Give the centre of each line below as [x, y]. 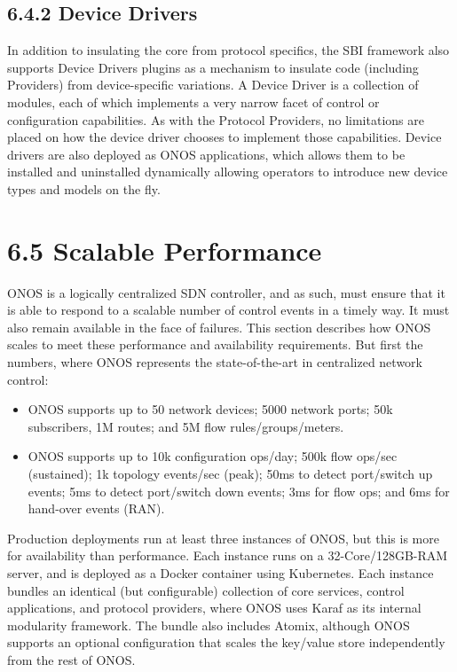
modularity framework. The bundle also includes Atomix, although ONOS [209, 625]
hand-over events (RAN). [96, 508]
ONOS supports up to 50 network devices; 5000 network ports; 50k [210, 409]
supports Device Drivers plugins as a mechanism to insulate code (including [213, 67]
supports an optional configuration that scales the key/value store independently [226, 642]
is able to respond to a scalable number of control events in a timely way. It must [228, 310]
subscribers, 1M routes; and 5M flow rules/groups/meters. [186, 426]
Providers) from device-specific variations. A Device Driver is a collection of [213, 85]
